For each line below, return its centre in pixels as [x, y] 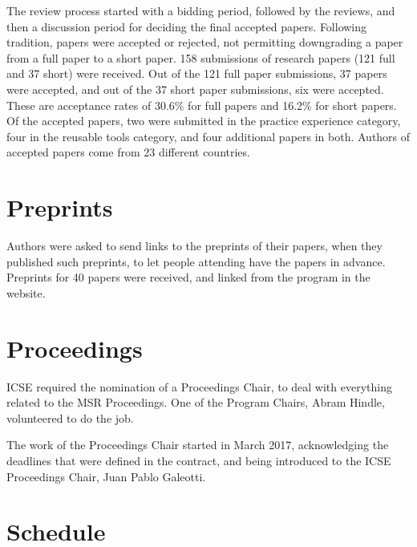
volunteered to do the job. [70, 417]
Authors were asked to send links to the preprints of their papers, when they [194, 246]
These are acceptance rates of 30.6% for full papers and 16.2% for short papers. [202, 105]
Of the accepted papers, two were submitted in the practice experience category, [204, 121]
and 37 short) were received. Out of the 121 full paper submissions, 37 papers [197, 73]
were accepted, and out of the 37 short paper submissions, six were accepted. [195, 89]
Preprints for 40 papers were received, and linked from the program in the [188, 277]
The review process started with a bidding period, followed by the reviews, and [201, 10]
